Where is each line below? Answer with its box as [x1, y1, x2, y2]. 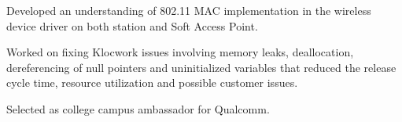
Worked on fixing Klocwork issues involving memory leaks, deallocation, [6, 44, 354, 60]
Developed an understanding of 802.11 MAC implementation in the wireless [6, 2, 371, 18]
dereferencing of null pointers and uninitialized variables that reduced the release [6, 59, 396, 75]
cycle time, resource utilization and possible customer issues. [6, 74, 298, 91]
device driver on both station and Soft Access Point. [6, 17, 258, 34]
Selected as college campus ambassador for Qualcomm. [6, 100, 270, 117]
